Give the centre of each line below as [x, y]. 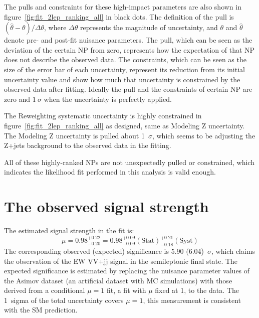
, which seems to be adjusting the [204, 135]
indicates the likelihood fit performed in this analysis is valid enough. [110, 172]
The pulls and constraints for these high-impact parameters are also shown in [123, 7]
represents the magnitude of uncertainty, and [149, 27]
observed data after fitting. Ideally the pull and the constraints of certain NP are [128, 89]
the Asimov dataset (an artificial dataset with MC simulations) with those [118, 280]
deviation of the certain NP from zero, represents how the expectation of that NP [129, 49]
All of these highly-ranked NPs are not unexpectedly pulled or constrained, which [129, 162]
